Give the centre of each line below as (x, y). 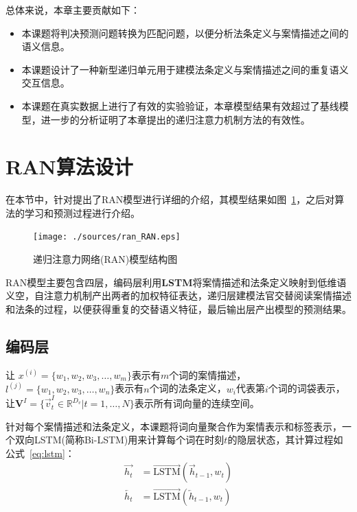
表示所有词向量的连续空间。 (197, 403)
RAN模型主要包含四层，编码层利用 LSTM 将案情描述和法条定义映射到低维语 (176, 282)
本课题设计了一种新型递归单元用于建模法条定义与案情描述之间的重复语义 (185, 69)
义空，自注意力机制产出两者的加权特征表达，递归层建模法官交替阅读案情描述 (178, 295)
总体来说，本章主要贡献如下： (73, 10)
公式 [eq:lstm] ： (40, 453)
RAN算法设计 (69, 166)
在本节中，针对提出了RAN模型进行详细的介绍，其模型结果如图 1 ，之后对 (170, 199)
